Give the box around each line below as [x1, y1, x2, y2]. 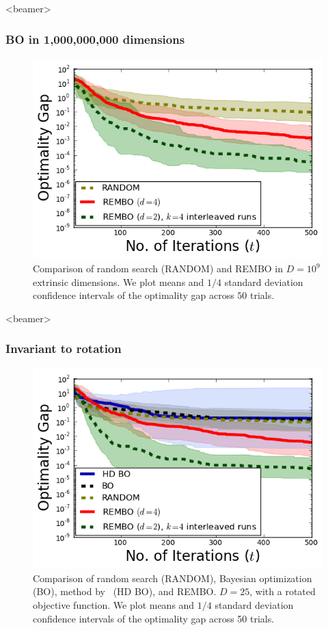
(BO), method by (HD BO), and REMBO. [33, 584, 217, 599]
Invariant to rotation [5, 340, 122, 357]
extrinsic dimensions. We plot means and [33, 274, 204, 289]
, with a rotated [249, 584, 316, 599]
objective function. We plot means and [33, 598, 195, 612]
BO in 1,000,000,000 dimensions [5, 30, 185, 47]
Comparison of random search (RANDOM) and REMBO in [33, 261, 284, 276]
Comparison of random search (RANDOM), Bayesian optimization [33, 570, 312, 585]
